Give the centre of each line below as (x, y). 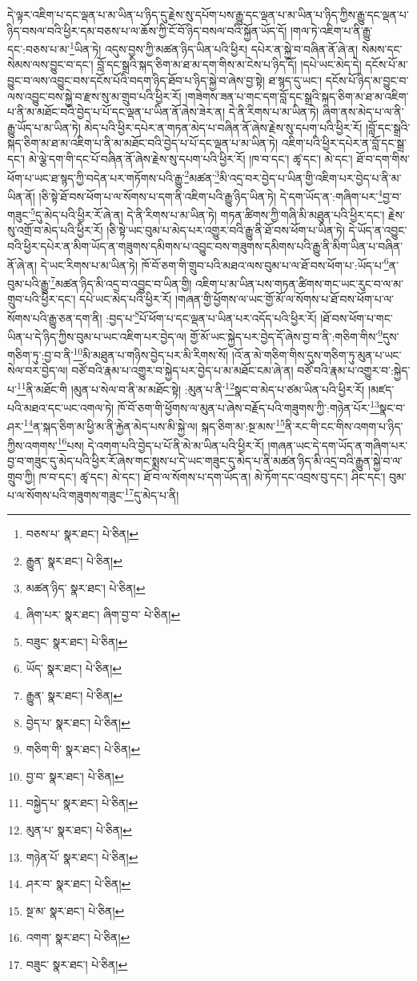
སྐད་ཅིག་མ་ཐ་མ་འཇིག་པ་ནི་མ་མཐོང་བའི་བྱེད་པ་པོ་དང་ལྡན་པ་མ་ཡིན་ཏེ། (143, 143)
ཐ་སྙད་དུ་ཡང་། (295, 80)
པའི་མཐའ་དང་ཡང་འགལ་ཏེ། (61, 407)
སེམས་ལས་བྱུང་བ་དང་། (50, 64)
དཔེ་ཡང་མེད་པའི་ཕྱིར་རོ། (126, 299)
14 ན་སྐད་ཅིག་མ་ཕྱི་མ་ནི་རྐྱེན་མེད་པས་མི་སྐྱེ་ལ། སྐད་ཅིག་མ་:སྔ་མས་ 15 (154, 425)
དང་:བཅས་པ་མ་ (38, 48)
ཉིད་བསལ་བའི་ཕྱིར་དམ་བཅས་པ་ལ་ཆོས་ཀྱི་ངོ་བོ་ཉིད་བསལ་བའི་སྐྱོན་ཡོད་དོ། (147, 30)
